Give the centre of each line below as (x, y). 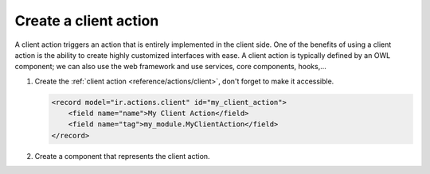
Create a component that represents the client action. (122, 156)
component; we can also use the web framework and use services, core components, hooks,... (170, 67)
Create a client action (87, 21)
